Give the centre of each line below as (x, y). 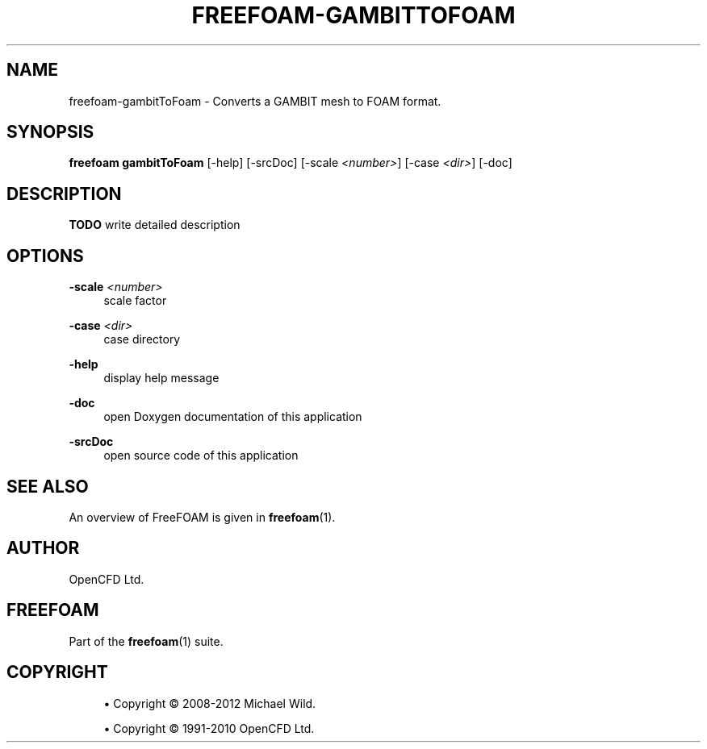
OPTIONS (45, 256)
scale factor (135, 301)
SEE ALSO (48, 486)
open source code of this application (201, 456)
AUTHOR (43, 548)
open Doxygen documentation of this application (233, 417)
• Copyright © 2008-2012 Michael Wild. (210, 703)
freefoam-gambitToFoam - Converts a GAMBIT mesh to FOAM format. (255, 101)
